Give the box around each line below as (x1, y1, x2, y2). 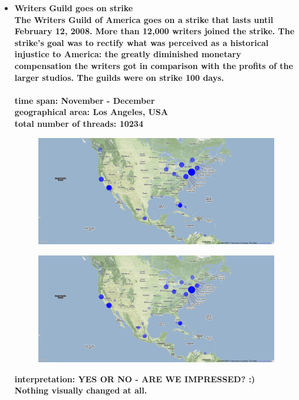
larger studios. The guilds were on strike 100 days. (14, 71, 224, 83)
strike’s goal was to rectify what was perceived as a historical (14, 36, 269, 48)
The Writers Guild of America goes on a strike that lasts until (14, 13, 274, 25)
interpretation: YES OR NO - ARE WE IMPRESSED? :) (14, 372, 255, 385)
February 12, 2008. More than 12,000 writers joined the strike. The (14, 25, 295, 37)
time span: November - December (14, 94, 155, 106)
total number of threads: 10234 (14, 117, 143, 129)
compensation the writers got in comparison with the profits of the (14, 59, 293, 71)
